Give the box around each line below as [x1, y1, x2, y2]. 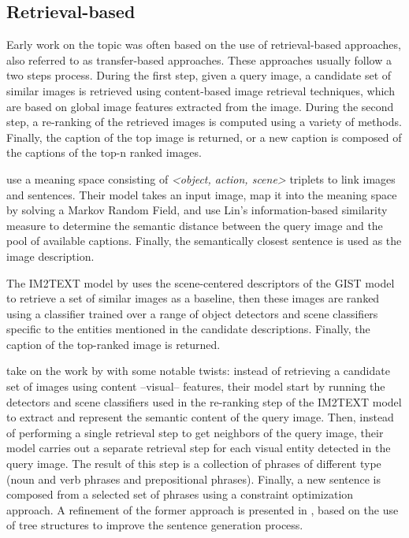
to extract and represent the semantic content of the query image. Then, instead [6, 409, 394, 425]
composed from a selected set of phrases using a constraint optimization [6, 486, 354, 503]
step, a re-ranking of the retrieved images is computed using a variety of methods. [6, 113, 402, 130]
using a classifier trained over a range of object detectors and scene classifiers [6, 305, 378, 321]
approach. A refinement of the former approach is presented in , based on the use [6, 501, 399, 518]
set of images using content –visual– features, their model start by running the [6, 378, 385, 395]
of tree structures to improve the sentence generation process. [6, 517, 303, 533]
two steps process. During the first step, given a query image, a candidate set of [6, 67, 392, 83]
